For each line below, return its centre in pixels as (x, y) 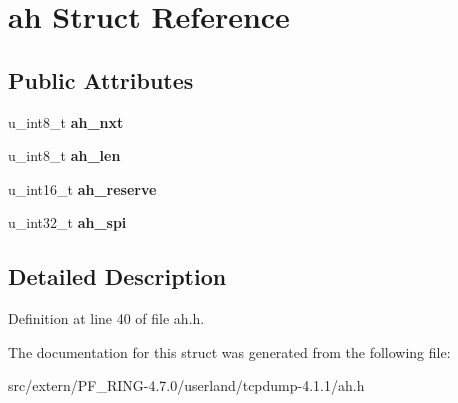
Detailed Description (117, 276)
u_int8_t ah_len (64, 155)
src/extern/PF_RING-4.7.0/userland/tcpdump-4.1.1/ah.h (186, 385)
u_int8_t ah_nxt (66, 121)
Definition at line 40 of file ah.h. (106, 318)
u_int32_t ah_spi (67, 222)
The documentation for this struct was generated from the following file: (229, 351)
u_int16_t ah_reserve (82, 188)
